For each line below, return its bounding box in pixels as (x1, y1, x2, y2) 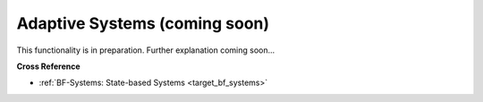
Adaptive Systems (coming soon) (16, 13, 270, 33)
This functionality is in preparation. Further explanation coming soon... (16, 45, 275, 55)
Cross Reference (16, 61, 80, 72)
